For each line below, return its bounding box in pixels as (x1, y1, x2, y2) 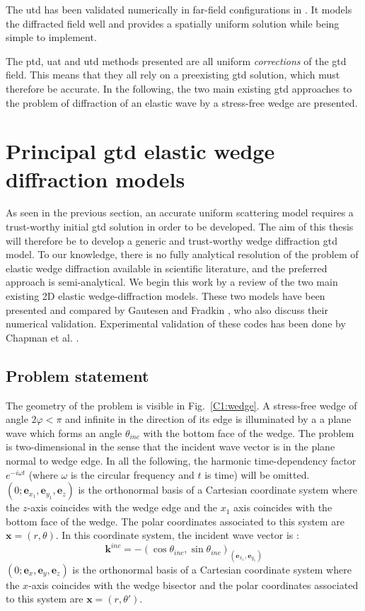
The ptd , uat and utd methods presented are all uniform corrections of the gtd (6, 53, 347, 68)
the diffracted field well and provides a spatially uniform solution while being (6, 16, 340, 30)
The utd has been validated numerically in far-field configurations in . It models (6, 2, 352, 16)
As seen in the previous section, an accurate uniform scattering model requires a (6, 205, 354, 220)
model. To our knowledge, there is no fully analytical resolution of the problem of (6, 247, 359, 262)
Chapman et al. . (6, 330, 79, 344)
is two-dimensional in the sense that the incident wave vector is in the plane (6, 439, 335, 454)
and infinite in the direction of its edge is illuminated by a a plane (65, 412, 352, 426)
